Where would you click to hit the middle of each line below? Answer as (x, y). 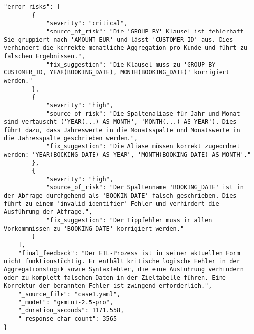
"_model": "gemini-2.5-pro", (65, 302)
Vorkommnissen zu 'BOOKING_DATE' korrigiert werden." (94, 228)
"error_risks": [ (32, 7)
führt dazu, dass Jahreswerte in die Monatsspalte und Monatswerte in (122, 130)
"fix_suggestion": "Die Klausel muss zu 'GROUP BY (131, 64)
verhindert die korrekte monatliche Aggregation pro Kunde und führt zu (126, 48)
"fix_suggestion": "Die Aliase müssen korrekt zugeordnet (143, 147)
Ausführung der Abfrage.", (48, 212)
